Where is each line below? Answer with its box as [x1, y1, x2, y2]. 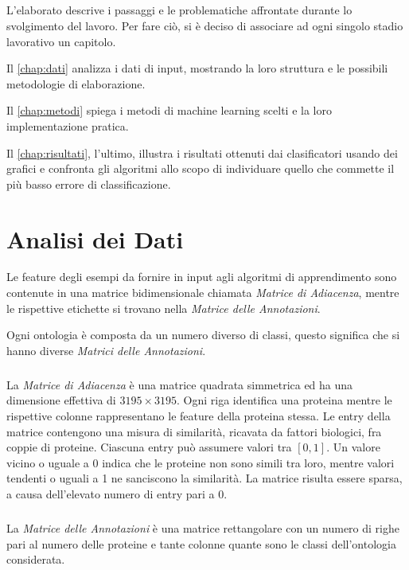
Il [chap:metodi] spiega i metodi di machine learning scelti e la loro [6, 102, 332, 119]
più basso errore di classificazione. [6, 175, 171, 192]
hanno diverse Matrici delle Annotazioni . [6, 342, 206, 358]
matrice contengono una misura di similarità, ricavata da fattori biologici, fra [6, 423, 382, 439]
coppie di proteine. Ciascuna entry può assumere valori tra [6, 439, 292, 455]
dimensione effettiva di [6, 392, 116, 408]
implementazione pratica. [6, 117, 129, 134]
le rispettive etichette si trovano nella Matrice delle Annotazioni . [6, 299, 321, 316]
